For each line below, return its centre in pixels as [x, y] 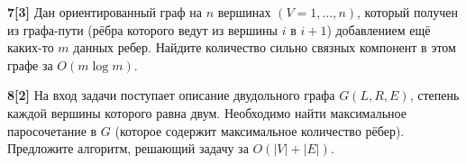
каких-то [31, 47]
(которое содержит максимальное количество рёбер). [260, 130]
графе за [30, 64]
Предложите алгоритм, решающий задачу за [128, 148]
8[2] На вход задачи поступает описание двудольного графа [171, 95]
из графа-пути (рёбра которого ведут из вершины [142, 29]
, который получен [408, 12]
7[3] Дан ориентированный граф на [105, 12]
